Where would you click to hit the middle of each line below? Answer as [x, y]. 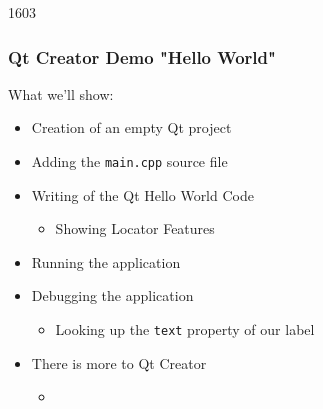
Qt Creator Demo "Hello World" [142, 56]
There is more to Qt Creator [119, 362]
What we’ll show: [61, 93]
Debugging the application [112, 295]
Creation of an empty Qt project [131, 127]
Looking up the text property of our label [185, 329]
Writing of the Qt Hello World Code [142, 194]
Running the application [106, 261]
